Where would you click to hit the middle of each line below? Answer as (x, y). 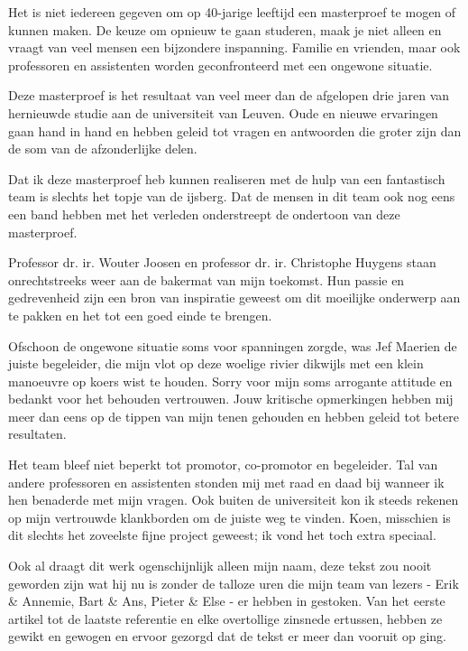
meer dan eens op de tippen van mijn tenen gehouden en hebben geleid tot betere (234, 416)
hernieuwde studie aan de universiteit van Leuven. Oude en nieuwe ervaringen (223, 112)
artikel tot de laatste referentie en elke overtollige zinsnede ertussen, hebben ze (225, 618)
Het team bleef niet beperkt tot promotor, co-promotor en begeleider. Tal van (223, 465)
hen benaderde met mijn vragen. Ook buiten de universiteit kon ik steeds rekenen (234, 500)
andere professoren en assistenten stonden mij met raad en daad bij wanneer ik (226, 482)
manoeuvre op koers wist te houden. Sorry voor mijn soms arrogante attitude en (230, 381)
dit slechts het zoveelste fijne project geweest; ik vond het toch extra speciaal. (222, 535)
